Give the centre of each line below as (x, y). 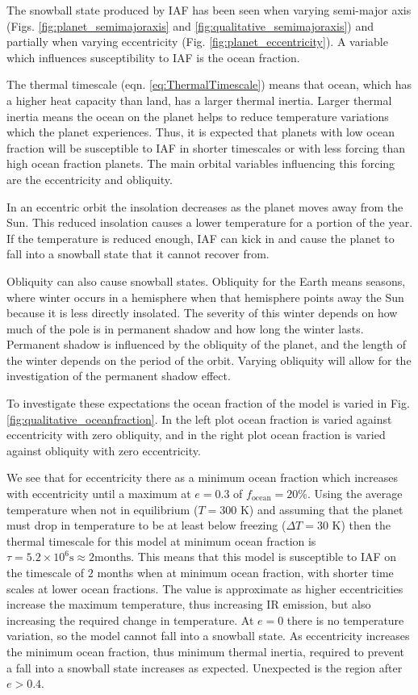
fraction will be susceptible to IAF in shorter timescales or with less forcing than (206, 147)
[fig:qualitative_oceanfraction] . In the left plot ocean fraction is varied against (199, 419)
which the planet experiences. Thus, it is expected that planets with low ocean (201, 132)
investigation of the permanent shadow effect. (119, 376)
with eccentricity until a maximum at (99, 494)
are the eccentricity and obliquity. (90, 179)
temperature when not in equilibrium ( (102, 509)
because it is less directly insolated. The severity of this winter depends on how (202, 313)
